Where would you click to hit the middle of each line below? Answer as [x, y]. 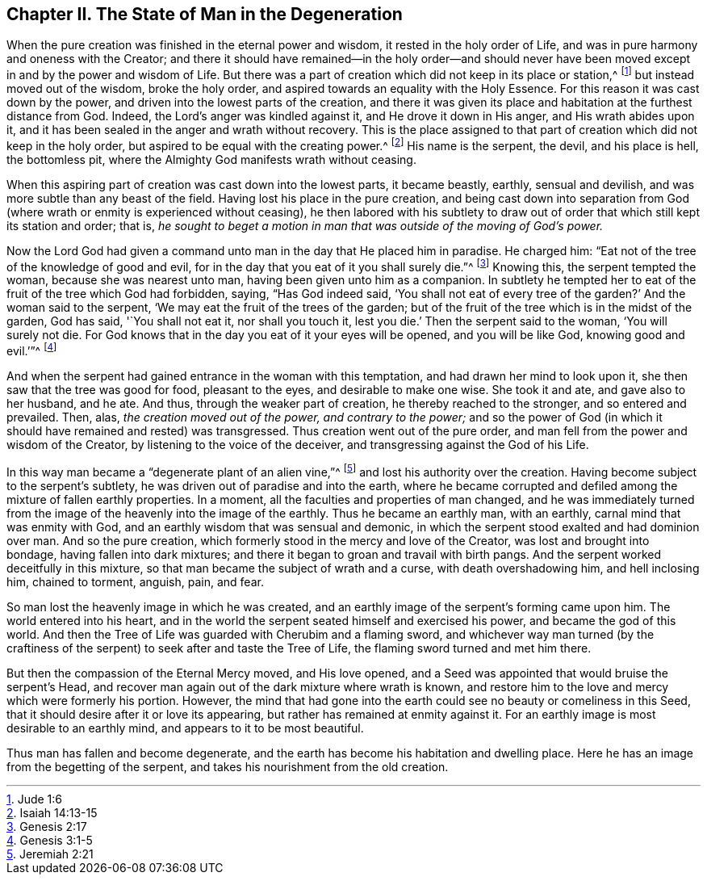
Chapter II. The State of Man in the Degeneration [205, 14]
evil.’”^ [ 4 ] [32, 350]
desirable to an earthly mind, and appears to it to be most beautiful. [185, 728]
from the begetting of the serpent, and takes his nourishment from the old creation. [228, 766]
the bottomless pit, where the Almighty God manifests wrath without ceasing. [211, 159]
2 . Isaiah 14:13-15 [52, 812]
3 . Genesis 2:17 [47, 826]
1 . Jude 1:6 [35, 799]
